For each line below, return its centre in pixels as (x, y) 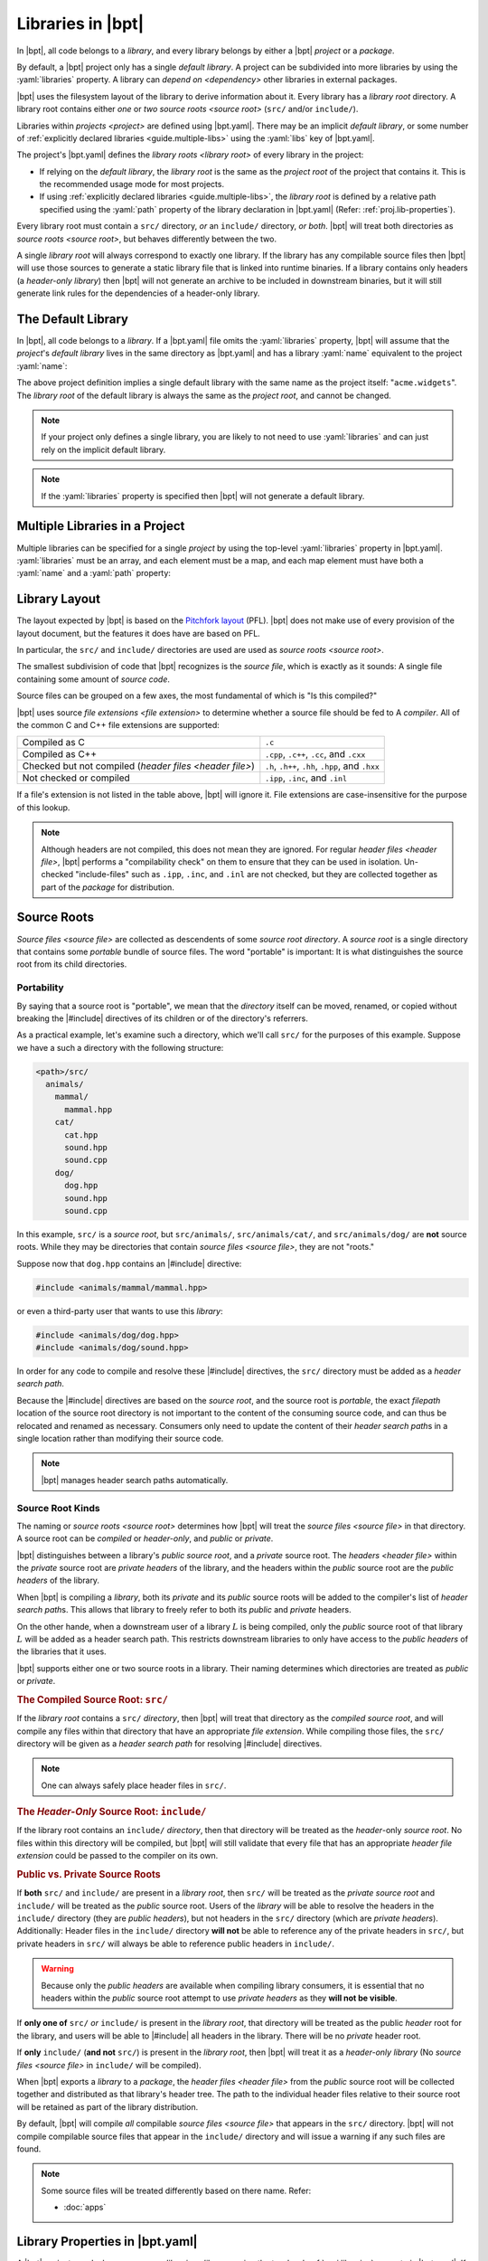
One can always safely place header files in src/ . (134, 1785)
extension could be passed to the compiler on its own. (117, 1856)
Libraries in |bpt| (80, 24)
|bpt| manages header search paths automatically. (135, 1480)
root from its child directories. (72, 964)
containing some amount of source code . (94, 679)
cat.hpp (81, 1135)
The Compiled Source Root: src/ (93, 1700)
